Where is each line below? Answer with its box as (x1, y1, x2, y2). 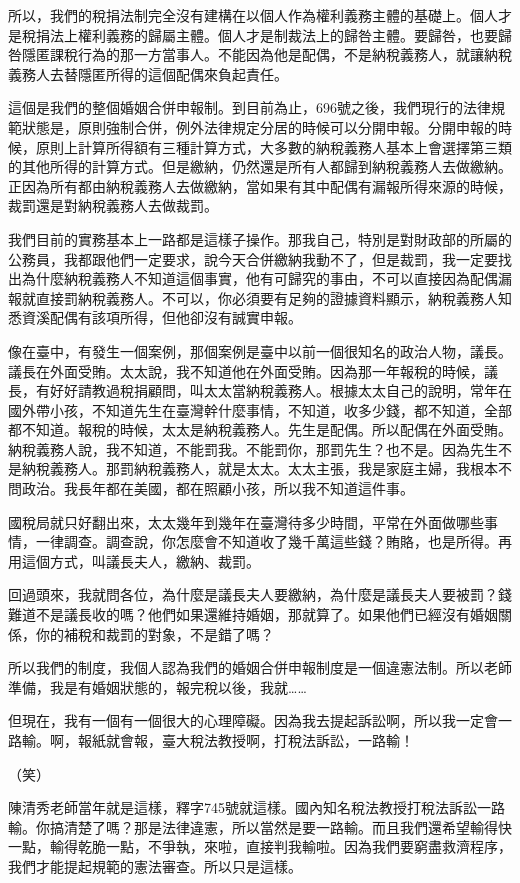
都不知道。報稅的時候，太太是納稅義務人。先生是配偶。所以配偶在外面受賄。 (8, 419, 512, 440)
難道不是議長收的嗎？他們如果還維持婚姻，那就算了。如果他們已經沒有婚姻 (8, 604, 498, 625)
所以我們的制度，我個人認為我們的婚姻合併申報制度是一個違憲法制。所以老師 (8, 657, 512, 678)
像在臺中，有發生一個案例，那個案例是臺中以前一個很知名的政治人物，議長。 (8, 340, 512, 361)
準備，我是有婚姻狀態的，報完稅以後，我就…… (8, 676, 307, 697)
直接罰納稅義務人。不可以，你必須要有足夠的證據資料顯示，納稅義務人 (35, 287, 498, 308)
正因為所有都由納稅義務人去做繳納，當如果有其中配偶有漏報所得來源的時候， (8, 175, 512, 196)
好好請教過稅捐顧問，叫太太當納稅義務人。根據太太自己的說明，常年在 (49, 380, 512, 401)
